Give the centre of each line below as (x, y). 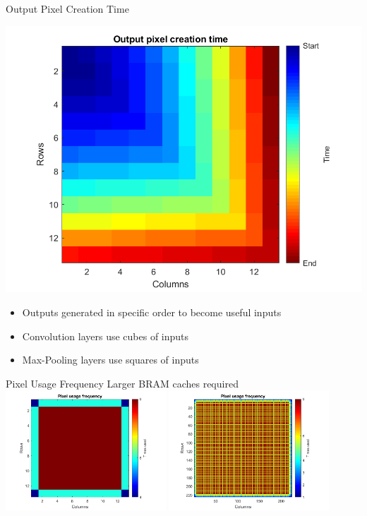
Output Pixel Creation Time (67, 8)
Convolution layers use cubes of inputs (106, 336)
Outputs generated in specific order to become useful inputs (152, 312)
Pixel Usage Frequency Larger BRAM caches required (122, 383)
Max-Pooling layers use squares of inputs (110, 360)
